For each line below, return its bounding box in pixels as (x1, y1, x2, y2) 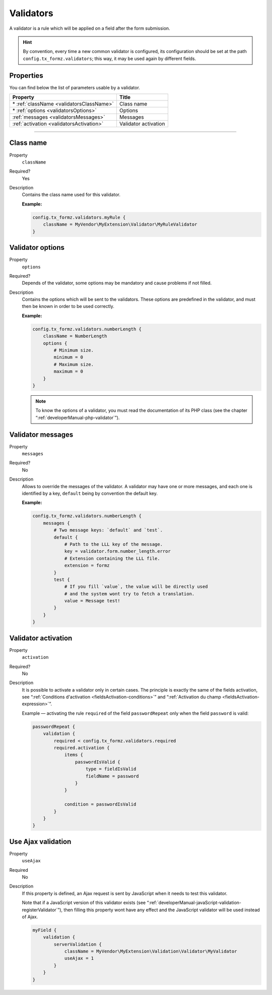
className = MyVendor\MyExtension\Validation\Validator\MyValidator (64, 949, 237, 954)
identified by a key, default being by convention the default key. (22, 490, 158, 496)
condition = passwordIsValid (64, 802, 137, 807)
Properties (9, 71, 43, 80)
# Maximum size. (53, 361, 94, 367)
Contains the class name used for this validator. (22, 192, 121, 198)
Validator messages (9, 430, 74, 439)
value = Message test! (64, 598, 120, 604)
